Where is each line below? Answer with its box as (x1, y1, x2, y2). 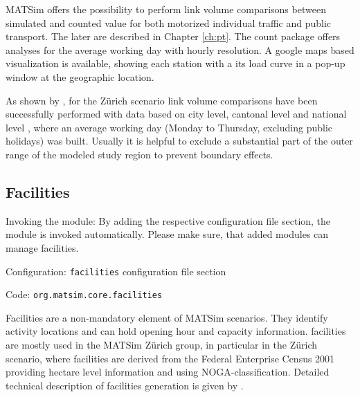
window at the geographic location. (6, 69, 154, 84)
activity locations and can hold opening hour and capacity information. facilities (6, 324, 346, 338)
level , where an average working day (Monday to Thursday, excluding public (6, 120, 332, 134)
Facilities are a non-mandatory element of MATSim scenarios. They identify (6, 310, 328, 324)
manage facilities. (6, 240, 79, 255)
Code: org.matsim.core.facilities (6, 287, 163, 302)
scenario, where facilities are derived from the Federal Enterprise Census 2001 (6, 351, 335, 365)
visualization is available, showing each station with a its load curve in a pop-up (6, 56, 345, 71)
